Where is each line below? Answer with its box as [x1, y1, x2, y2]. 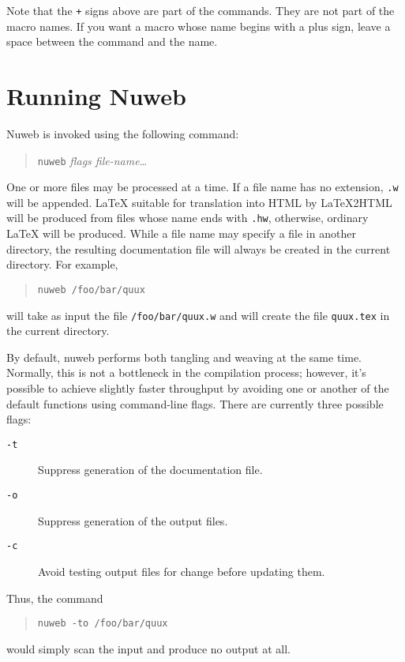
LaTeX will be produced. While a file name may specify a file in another [6, 225, 356, 242]
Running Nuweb [6, 80, 186, 112]
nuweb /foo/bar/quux [37, 284, 145, 295]
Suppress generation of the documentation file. [38, 461, 263, 478]
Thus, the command [6, 589, 103, 606]
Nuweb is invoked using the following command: [6, 125, 239, 141]
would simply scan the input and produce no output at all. [6, 640, 291, 656]
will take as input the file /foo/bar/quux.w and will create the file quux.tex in [6, 307, 390, 323]
